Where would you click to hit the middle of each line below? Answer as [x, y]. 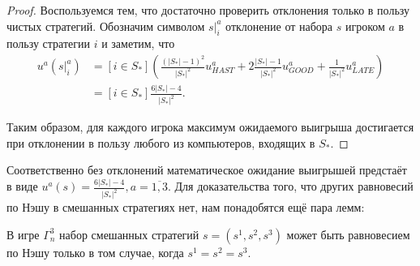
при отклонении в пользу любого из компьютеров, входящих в [161, 142]
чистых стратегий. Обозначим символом [106, 26]
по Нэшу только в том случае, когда [95, 252]
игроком [365, 26]
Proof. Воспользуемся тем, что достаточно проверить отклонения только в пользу [208, 10]
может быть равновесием [348, 234]
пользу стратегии [48, 43]
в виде [22, 186]
